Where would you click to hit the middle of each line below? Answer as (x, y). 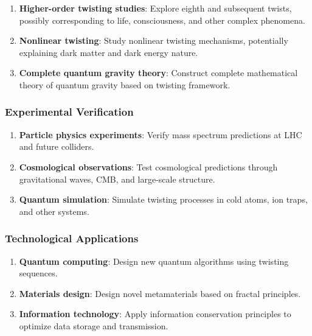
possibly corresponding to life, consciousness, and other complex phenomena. (162, 20)
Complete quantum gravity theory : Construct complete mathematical (158, 73)
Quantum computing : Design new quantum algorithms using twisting (154, 261)
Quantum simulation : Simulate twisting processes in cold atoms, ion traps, (163, 199)
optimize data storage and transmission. (94, 325)
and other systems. (54, 211)
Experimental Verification (69, 112)
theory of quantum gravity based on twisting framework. (125, 84)
